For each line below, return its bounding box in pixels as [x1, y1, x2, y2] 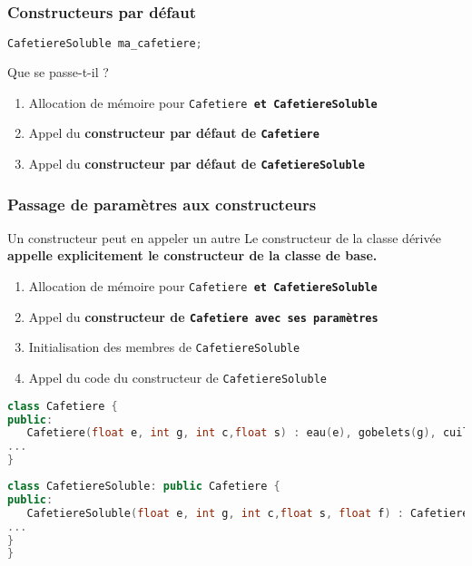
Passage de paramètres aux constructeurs [7, 192, 317, 215]
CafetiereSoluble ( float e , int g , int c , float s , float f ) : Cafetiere [26, 506, 469, 520]
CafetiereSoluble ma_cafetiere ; [7, 37, 202, 51]
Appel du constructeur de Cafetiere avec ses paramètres [28, 307, 379, 326]
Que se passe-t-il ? [7, 63, 109, 82]
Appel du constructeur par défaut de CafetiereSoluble [28, 154, 365, 172]
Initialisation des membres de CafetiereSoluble [28, 337, 300, 356]
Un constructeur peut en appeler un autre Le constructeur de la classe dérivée [7, 228, 441, 247]
